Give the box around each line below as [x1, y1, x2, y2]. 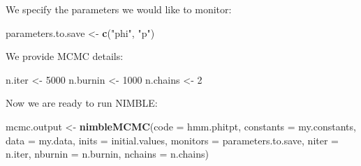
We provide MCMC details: [6, 49, 124, 63]
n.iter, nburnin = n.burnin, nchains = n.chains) [6, 146, 209, 161]
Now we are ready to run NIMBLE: [6, 96, 158, 110]
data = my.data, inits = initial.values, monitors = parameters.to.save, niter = [6, 133, 339, 147]
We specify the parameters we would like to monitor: [6, 2, 232, 16]
